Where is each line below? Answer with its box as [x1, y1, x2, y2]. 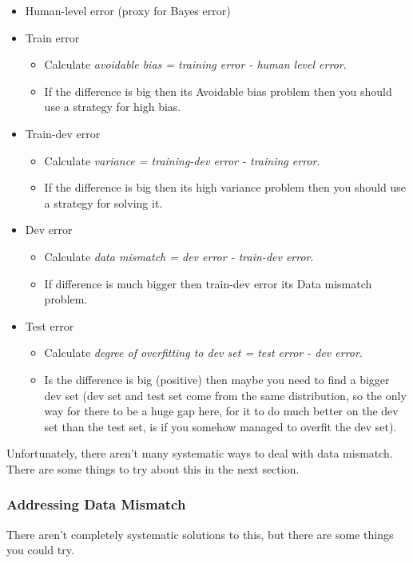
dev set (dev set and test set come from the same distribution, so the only [44, 387, 407, 403]
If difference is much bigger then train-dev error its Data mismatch [44, 275, 372, 291]
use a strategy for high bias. [44, 98, 181, 115]
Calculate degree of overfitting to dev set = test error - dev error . [44, 344, 363, 361]
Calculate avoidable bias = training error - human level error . [44, 56, 347, 73]
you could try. [6, 541, 74, 558]
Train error [25, 29, 80, 46]
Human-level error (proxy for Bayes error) [25, 2, 231, 18]
